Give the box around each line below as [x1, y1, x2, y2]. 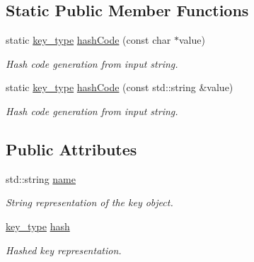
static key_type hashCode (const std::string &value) [6, 80, 233, 95]
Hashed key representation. [6, 242, 122, 257]
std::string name [6, 171, 76, 186]
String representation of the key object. [6, 195, 173, 210]
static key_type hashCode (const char [6, 32, 171, 47]
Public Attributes [6, 138, 137, 160]
